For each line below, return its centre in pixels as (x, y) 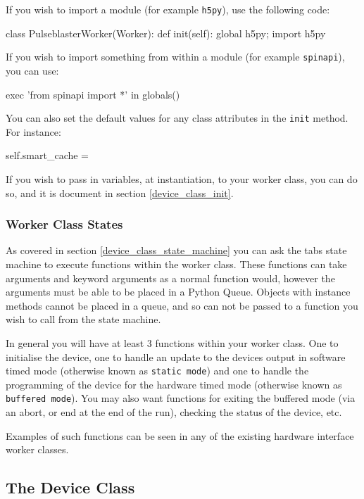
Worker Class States (64, 224)
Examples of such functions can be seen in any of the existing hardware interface (180, 435)
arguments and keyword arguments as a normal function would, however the (170, 278)
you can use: (32, 70)
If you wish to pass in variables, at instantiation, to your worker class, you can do (182, 178)
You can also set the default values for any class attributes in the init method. (177, 118)
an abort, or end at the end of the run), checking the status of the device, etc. (174, 412)
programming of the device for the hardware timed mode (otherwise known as (174, 384)
